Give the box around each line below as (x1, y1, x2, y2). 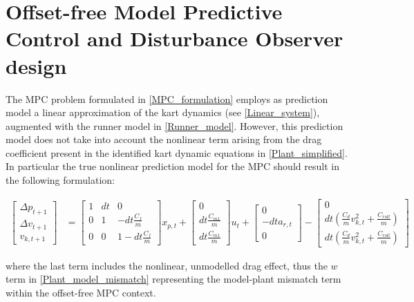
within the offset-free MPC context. (6, 285, 156, 299)
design (6, 51, 67, 79)
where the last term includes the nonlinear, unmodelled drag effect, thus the (6, 258, 328, 272)
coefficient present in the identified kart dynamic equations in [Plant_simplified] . (6, 145, 348, 160)
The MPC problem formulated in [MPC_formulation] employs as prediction (6, 91, 328, 106)
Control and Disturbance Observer (6, 24, 344, 53)
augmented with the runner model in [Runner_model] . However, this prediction (6, 118, 344, 133)
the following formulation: (6, 173, 115, 187)
